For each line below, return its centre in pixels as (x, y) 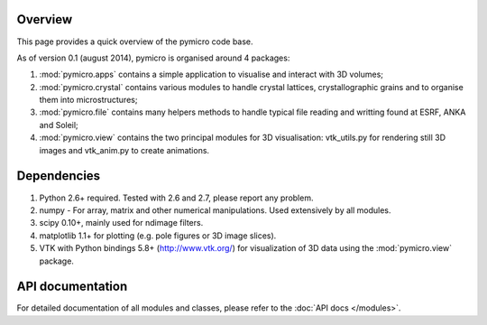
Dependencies (59, 176)
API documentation (72, 287)
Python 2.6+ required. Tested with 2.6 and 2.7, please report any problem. (176, 198)
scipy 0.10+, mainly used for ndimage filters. (121, 223)
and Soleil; (59, 125)
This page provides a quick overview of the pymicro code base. (135, 42)
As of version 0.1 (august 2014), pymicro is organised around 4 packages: (153, 58)
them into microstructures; (88, 100)
